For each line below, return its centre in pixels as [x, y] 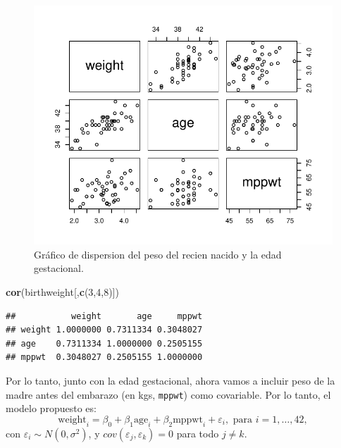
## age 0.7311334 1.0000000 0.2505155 [104, 343]
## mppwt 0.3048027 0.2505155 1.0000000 [104, 357]
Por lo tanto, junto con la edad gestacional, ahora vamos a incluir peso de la [170, 380]
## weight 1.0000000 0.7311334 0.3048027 [104, 330]
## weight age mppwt [104, 316]
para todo [198, 433]
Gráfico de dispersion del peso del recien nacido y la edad [158, 254]
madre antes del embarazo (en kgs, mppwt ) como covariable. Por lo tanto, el [168, 394]
